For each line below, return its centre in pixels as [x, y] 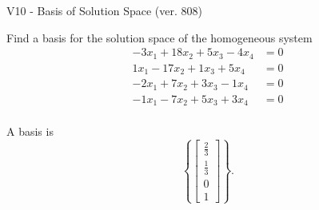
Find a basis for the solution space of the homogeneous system [159, 37]
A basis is [30, 131]
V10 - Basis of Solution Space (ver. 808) [104, 10]
